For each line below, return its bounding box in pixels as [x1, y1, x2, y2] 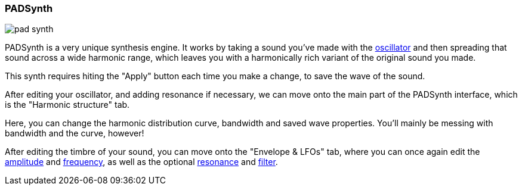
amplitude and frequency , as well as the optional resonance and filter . [5, 157, 278, 167]
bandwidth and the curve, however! [5, 128, 144, 139]
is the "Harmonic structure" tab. [5, 99, 130, 110]
